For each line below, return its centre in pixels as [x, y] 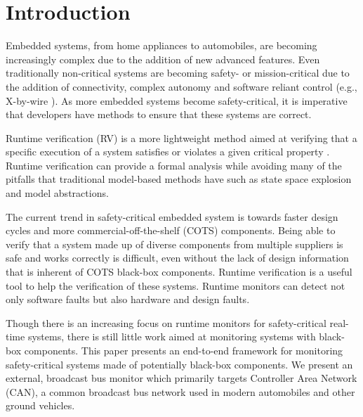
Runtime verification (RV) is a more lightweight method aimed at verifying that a [181, 137]
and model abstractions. [57, 193]
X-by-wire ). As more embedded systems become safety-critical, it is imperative [177, 100]
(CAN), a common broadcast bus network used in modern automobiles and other [180, 391]
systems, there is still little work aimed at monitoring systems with [172, 336]
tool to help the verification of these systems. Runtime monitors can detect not [176, 285]
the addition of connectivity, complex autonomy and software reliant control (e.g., [181, 86]
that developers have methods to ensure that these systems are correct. [159, 114]
